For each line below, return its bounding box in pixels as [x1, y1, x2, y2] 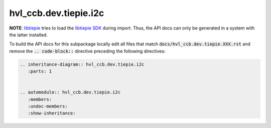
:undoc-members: [28, 103, 68, 109]
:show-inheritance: [28, 110, 76, 116]
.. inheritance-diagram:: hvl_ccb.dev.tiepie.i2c [20, 61, 145, 67]
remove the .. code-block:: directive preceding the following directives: [9, 48, 166, 54]
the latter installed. [9, 31, 48, 37]
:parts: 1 [28, 68, 52, 74]
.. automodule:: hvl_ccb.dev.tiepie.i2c [20, 89, 120, 95]
